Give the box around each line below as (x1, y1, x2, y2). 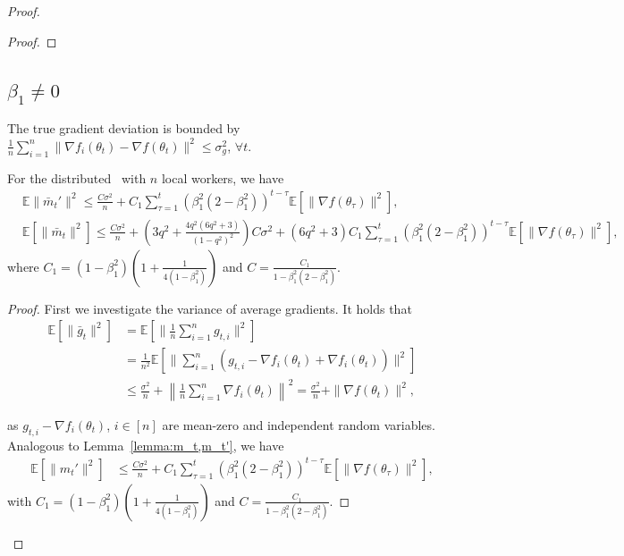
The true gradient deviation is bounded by (7, 119, 240, 138)
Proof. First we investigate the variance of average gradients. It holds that (7, 299, 412, 317)
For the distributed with (7, 168, 147, 187)
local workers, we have (161, 168, 284, 187)
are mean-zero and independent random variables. (162, 415, 435, 434)
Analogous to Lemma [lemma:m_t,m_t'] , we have (7, 435, 284, 454)
